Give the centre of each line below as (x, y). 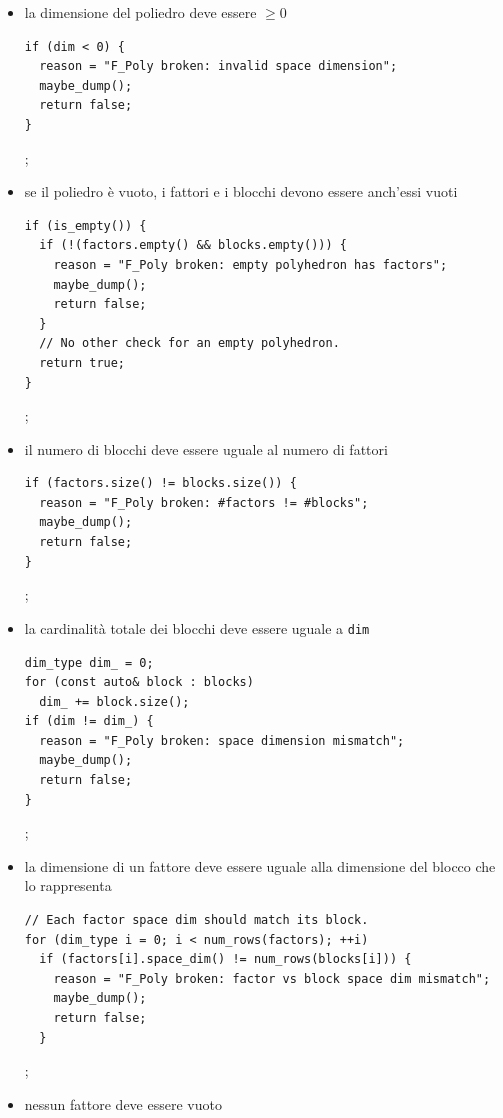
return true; (82, 362)
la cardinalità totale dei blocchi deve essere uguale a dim (197, 627)
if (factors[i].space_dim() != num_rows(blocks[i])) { (225, 959)
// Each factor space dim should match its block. (196, 920)
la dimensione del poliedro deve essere (140, 12)
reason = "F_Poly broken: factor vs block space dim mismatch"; (272, 978)
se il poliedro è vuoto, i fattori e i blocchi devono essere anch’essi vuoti (241, 191)
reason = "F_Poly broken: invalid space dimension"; (218, 66)
